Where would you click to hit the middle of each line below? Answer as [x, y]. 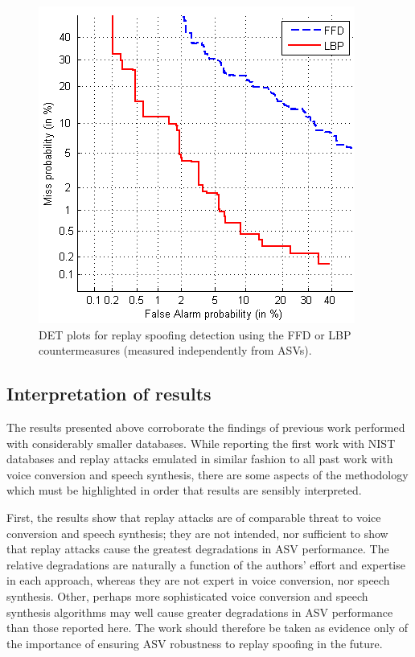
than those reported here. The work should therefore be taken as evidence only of [207, 628]
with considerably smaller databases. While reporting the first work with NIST [201, 443]
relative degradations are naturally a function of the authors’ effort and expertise [206, 564]
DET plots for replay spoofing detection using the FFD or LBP [195, 334]
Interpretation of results [109, 394]
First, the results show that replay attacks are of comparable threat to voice [194, 517]
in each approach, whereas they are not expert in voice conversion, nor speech [198, 580]
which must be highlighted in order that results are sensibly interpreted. [184, 490]
